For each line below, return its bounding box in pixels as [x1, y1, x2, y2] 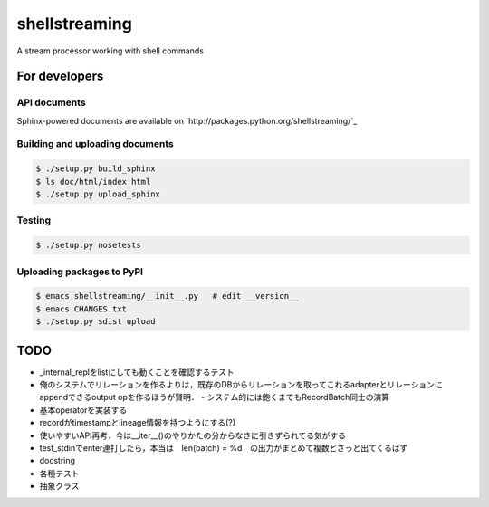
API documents [16, 96, 86, 109]
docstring [39, 455, 76, 466]
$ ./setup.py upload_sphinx [35, 189, 160, 199]
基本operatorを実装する [39, 404, 128, 416]
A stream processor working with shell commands [16, 45, 204, 56]
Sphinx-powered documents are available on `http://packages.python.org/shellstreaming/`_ [16, 115, 358, 126]
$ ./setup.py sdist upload [35, 317, 156, 327]
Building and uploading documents [16, 138, 174, 150]
